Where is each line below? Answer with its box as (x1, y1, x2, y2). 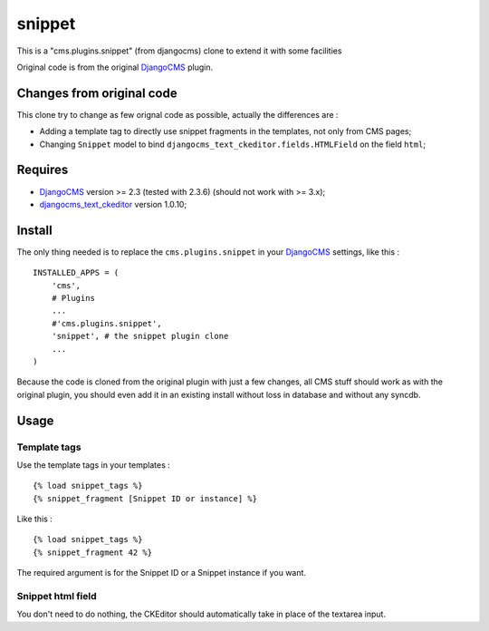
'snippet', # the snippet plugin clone (51, 331, 229, 342)
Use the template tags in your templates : (16, 459, 171, 471)
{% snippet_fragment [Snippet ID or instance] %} (33, 493, 258, 503)
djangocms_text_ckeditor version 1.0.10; (39, 199, 187, 209)
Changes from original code (16, 85, 177, 101)
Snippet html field (16, 590, 97, 602)
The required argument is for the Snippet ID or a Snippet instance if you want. (16, 568, 307, 578)
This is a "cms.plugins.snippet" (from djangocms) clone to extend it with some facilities (16, 45, 342, 56)
